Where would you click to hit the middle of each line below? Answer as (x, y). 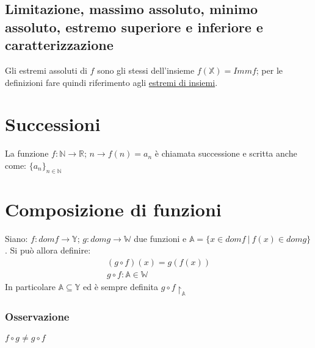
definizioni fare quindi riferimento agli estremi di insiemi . (111, 82)
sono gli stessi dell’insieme (146, 70)
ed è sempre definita (121, 287)
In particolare (30, 287)
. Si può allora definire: (48, 250)
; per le (270, 70)
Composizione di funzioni (113, 209)
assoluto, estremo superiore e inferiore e (134, 27)
